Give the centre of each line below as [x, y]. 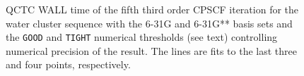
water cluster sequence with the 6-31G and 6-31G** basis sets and [149, 23]
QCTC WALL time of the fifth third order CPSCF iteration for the [152, 9]
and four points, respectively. [68, 64]
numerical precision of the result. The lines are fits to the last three [151, 50]
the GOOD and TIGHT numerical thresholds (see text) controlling [142, 37]
